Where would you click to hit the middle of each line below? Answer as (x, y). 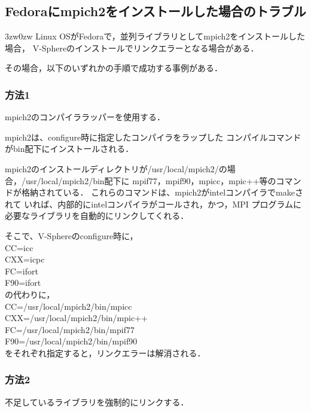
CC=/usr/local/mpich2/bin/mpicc (68, 306)
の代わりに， (30, 294)
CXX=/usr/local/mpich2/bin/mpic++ (76, 318)
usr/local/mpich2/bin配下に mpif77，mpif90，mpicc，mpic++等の (151, 180)
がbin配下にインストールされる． (69, 149)
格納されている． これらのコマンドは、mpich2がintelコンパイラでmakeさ (162, 192)
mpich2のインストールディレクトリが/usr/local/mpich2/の (116, 168)
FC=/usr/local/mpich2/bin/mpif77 (70, 329)
